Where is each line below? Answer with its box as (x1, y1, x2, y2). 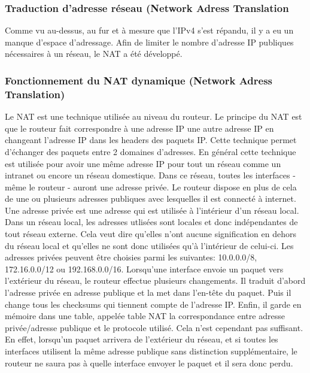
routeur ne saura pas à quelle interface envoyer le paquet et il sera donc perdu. (5, 356, 293, 369)
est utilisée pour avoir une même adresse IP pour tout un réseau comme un (5, 157, 281, 169)
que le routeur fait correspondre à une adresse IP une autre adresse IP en (5, 122, 274, 134)
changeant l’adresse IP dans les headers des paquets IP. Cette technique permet (5, 134, 297, 146)
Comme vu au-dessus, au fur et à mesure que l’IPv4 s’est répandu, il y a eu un (5, 24, 294, 37)
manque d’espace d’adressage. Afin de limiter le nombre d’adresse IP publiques (5, 35, 294, 48)
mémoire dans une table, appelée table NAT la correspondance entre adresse (5, 310, 285, 322)
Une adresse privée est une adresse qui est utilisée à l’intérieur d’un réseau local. (5, 204, 299, 216)
